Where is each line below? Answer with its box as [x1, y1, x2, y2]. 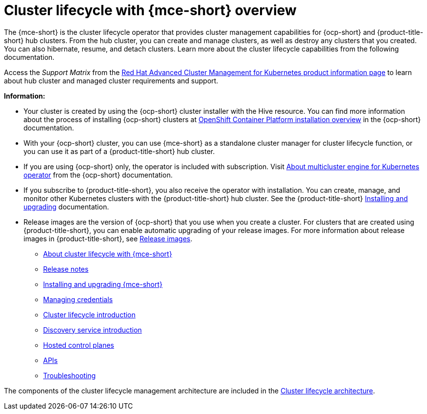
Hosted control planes [43, 340, 114, 349]
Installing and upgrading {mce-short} [43, 280, 163, 288]
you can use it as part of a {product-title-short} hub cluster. [24, 147, 215, 155]
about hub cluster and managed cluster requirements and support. [4, 76, 218, 85]
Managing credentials [43, 295, 113, 304]
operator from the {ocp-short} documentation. [24, 170, 173, 179]
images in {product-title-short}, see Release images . [24, 234, 192, 243]
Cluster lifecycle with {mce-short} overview [4, 2, 297, 19]
